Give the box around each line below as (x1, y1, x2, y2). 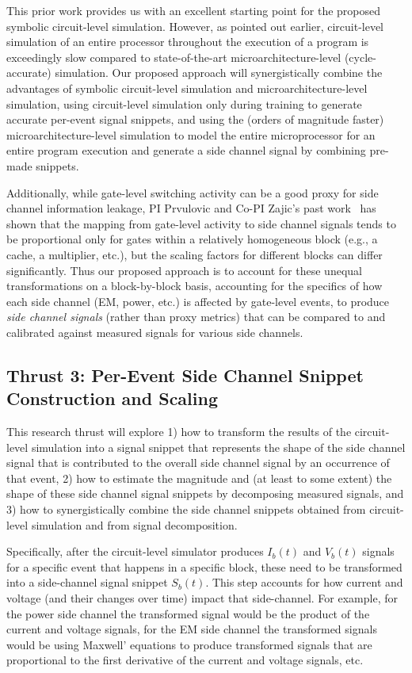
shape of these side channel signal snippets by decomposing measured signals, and (6, 485, 404, 502)
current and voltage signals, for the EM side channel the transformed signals (6, 621, 377, 637)
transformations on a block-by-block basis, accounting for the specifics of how (6, 277, 383, 294)
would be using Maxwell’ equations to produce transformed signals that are (6, 636, 372, 652)
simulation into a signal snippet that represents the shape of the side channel (31, 438, 406, 455)
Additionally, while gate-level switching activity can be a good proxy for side (6, 184, 379, 201)
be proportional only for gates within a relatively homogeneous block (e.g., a (6, 231, 378, 247)
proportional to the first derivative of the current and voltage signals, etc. (6, 652, 364, 668)
